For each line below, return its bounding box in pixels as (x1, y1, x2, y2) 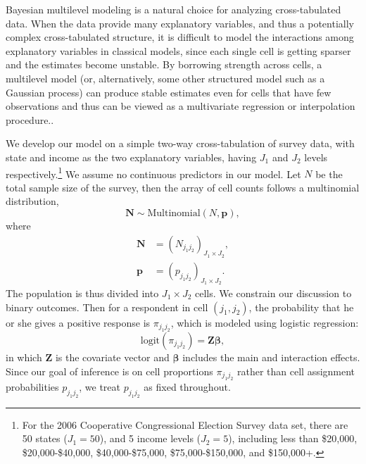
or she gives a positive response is (6, 315, 151, 330)
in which (6, 350, 42, 365)
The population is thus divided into (6, 286, 159, 301)
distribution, (6, 194, 59, 208)
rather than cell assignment (236, 363, 355, 378)
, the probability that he (248, 299, 354, 314)
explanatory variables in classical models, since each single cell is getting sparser (6, 43, 351, 58)
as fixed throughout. (144, 380, 231, 394)
